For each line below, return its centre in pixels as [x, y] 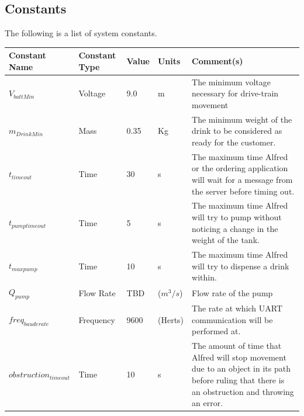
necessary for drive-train [235, 93]
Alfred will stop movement [239, 357]
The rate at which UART [237, 308]
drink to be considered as [237, 131]
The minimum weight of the [242, 119]
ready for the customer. [234, 142]
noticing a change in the [235, 228]
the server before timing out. [243, 191]
